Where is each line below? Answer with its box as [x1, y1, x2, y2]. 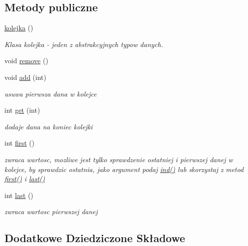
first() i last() [4, 173, 45, 184]
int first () [4, 138, 35, 148]
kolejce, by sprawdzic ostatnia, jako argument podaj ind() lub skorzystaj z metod [4, 164, 244, 174]
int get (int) [4, 105, 40, 115]
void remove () [4, 55, 49, 66]
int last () [4, 190, 33, 200]
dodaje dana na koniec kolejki [4, 121, 93, 131]
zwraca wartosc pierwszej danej [4, 206, 98, 217]
